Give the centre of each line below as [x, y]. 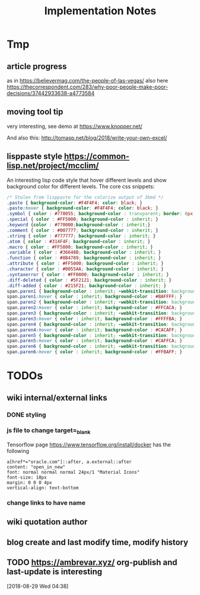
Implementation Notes [100, 11]
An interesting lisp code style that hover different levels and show [87, 180]
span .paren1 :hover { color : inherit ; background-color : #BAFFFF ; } [95, 297]
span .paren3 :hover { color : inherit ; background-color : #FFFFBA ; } [95, 319]
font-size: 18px [27, 478]
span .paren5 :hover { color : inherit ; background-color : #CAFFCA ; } [95, 341]
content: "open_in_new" [36, 467]
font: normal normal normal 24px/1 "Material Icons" [73, 473]
